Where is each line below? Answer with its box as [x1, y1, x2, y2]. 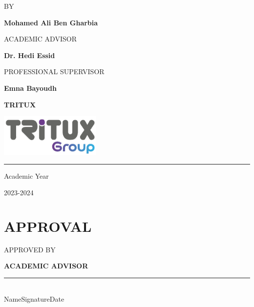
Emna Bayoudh [4, 82, 57, 93]
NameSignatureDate [4, 294, 64, 304]
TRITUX [4, 99, 36, 109]
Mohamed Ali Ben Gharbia [4, 17, 98, 27]
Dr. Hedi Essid [4, 50, 55, 60]
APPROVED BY [4, 244, 56, 254]
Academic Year [4, 171, 49, 181]
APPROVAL [4, 216, 92, 236]
